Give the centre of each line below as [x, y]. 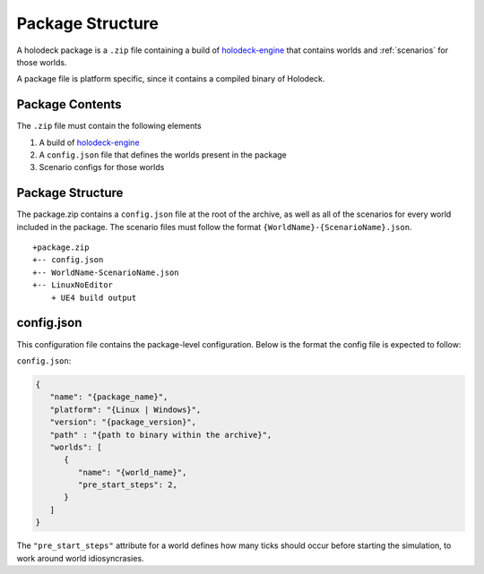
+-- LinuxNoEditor [73, 285]
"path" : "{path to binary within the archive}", [161, 435]
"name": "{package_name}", [109, 397]
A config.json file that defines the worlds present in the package [163, 155]
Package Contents [69, 104]
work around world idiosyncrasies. [80, 558]
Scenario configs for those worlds [102, 167]
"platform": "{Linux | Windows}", [125, 409]
